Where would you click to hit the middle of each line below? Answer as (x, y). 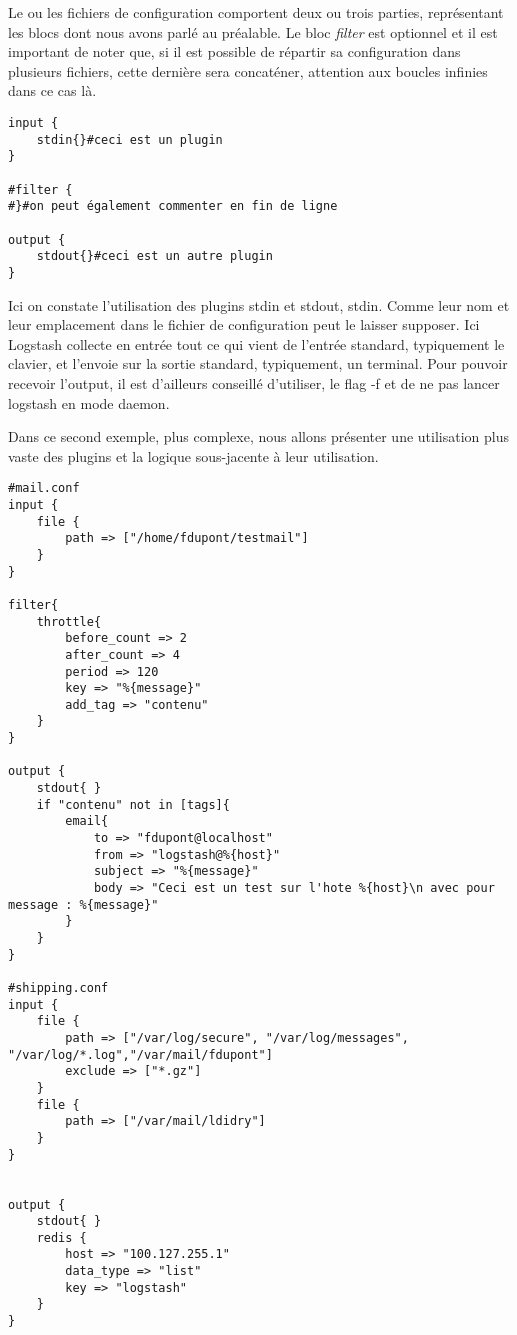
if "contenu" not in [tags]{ (133, 804)
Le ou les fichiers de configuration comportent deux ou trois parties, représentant (256, 12)
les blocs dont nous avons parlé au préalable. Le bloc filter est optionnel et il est (253, 31)
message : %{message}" (83, 904)
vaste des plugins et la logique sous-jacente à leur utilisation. (193, 455)
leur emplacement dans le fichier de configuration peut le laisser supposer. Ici (244, 324)
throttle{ (69, 621)
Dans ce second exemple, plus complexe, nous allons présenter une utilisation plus (258, 436)
